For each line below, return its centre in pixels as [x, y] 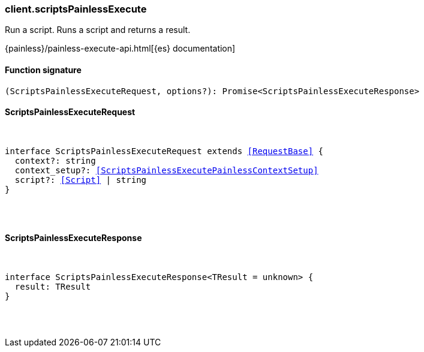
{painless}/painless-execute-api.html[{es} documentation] [120, 49]
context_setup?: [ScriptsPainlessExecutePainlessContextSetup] [166, 170]
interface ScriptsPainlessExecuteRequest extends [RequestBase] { [164, 151]
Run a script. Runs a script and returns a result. [98, 30]
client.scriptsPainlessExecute [76, 9]
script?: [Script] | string [81, 180]
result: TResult [53, 287]
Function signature [43, 70]
